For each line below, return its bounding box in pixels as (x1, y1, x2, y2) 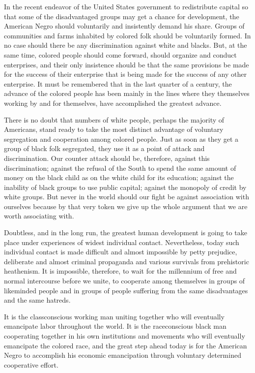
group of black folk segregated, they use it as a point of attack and (4, 143, 205, 154)
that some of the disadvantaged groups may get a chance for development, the (4, 11, 239, 21)
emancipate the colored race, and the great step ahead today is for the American (4, 340, 247, 350)
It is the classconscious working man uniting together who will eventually (4, 311, 225, 321)
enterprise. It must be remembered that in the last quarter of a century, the (4, 78, 232, 89)
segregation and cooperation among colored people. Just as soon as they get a (4, 133, 239, 144)
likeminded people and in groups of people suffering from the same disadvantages (4, 285, 248, 295)
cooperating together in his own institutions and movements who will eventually (4, 331, 245, 341)
